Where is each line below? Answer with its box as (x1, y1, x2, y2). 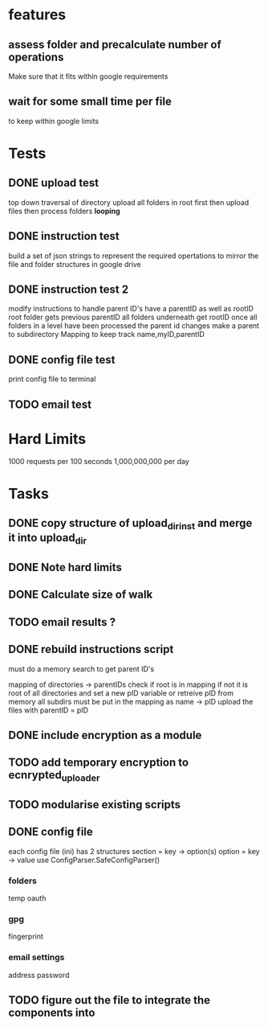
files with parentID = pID (8, 705, 89, 715)
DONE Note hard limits (8, 561, 122, 574)
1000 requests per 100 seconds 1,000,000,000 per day (8, 456, 190, 466)
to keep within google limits (8, 116, 99, 125)
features (8, 6, 67, 24)
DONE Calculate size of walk (8, 588, 153, 602)
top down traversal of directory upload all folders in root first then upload (8, 197, 250, 207)
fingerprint (8, 931, 44, 942)
